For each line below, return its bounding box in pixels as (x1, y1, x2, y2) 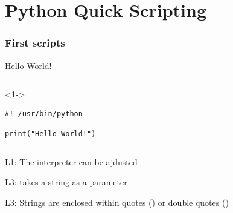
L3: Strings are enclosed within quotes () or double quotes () (5, 195, 229, 208)
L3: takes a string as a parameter (5, 175, 127, 188)
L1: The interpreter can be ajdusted (5, 155, 138, 168)
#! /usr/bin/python (5, 109, 83, 118)
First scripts (5, 35, 65, 50)
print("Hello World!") (5, 129, 96, 139)
